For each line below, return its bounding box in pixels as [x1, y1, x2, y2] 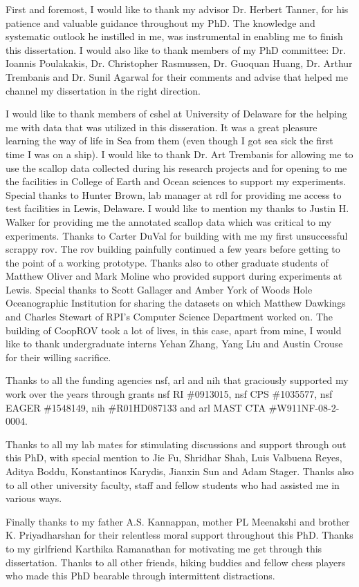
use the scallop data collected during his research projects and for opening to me [6, 160, 347, 175]
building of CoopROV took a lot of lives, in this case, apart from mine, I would [6, 323, 342, 337]
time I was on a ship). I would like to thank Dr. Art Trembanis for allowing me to [6, 146, 353, 161]
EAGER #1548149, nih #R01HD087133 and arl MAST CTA [6, 400, 266, 414]
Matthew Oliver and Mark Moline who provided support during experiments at [6, 269, 342, 283]
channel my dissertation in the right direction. [6, 83, 201, 97]
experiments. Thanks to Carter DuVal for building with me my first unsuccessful [6, 228, 348, 242]
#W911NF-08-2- [268, 400, 340, 414]
